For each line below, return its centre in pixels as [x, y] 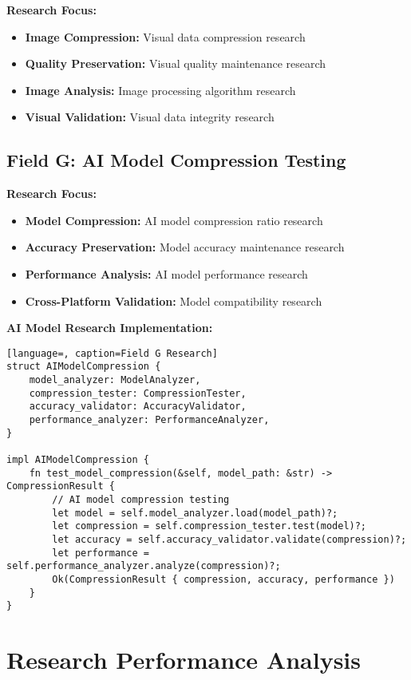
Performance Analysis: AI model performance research [166, 273]
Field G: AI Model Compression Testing [176, 160]
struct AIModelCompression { [84, 367]
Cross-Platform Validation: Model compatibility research [174, 300]
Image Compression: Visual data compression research [165, 36]
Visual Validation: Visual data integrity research [150, 117]
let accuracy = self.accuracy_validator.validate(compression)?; [229, 539]
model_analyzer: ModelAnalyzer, [115, 380]
